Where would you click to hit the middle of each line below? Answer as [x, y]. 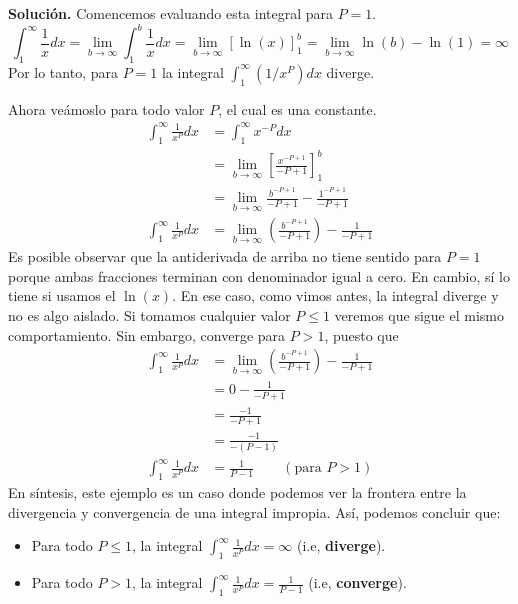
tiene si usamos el [62, 295]
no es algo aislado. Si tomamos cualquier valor [149, 315]
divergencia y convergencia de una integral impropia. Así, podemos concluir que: [254, 511]
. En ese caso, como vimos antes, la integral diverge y [335, 295]
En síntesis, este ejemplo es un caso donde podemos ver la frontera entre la [237, 492]
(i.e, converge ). [357, 582]
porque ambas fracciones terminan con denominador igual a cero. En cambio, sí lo [259, 275]
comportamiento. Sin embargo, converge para [147, 334]
